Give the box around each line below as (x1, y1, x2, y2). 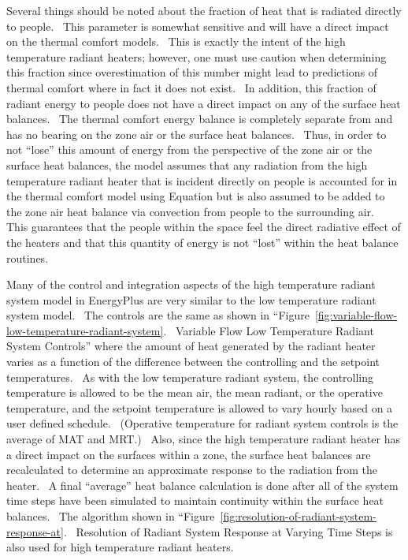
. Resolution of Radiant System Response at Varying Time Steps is (63, 523, 393, 539)
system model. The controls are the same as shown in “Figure (6, 307, 310, 323)
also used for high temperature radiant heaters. (6, 539, 234, 555)
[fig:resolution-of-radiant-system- (220, 508, 376, 524)
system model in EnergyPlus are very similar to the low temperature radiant (6, 291, 376, 308)
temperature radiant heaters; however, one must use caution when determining (6, 48, 387, 65)
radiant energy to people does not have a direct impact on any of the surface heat (6, 95, 401, 111)
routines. (6, 249, 49, 266)
